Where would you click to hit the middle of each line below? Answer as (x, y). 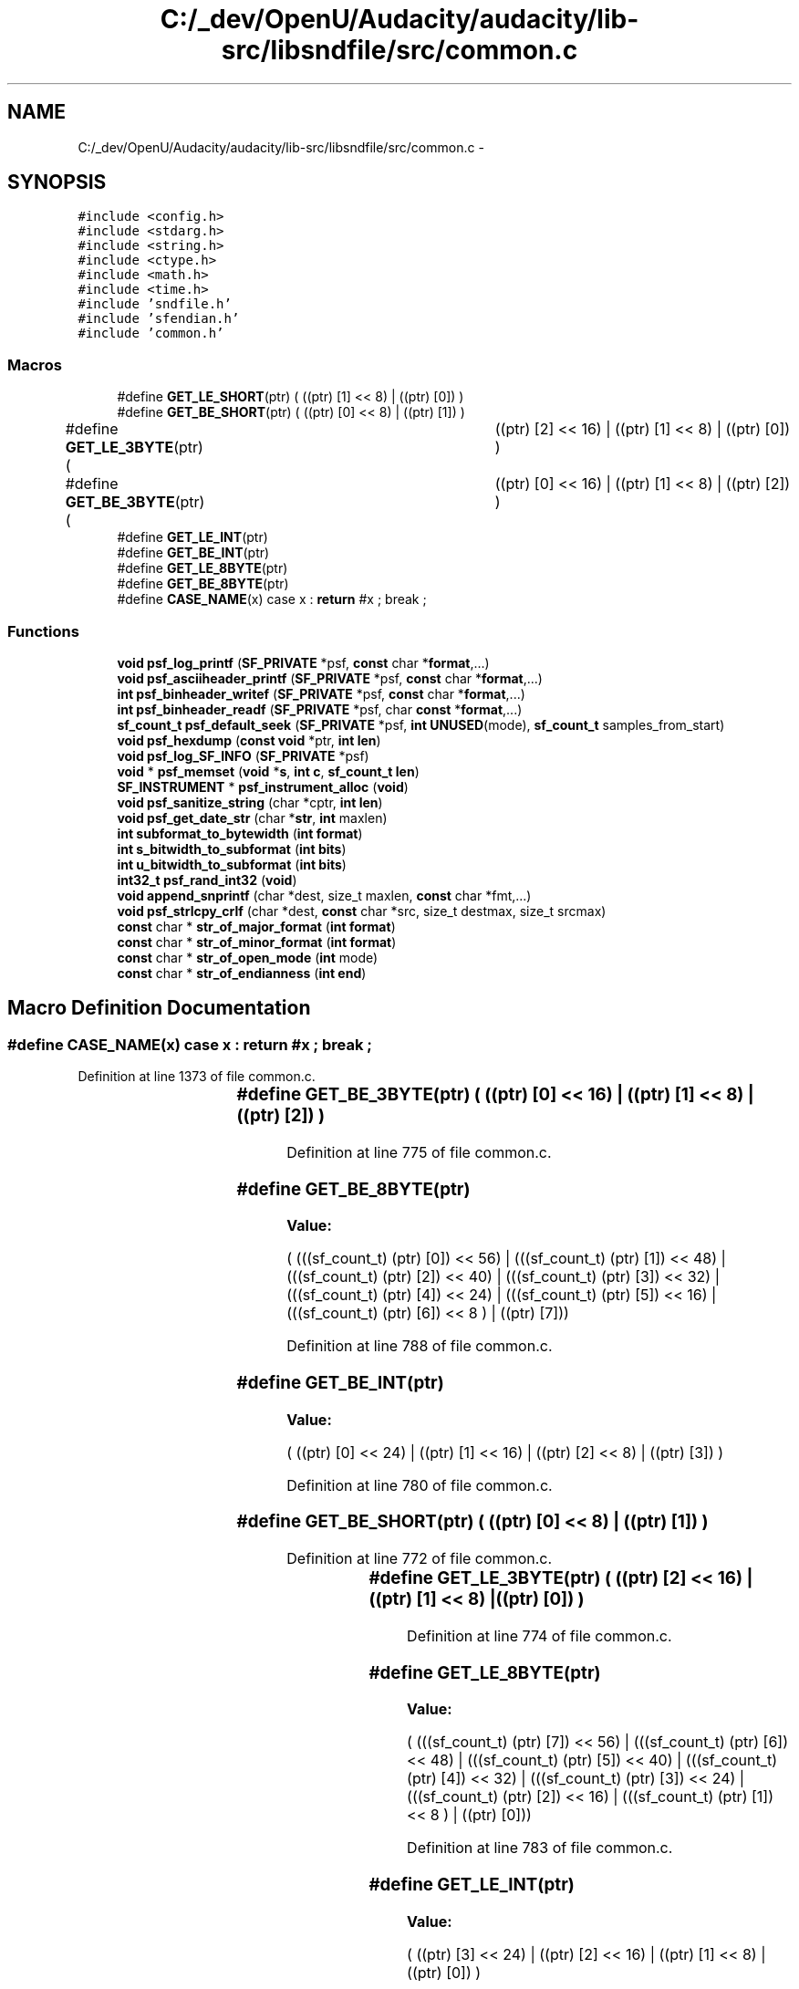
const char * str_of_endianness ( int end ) (242, 973)
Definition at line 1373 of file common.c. (197, 1077)
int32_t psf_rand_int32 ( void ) (207, 880)
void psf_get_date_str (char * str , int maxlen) (252, 817)
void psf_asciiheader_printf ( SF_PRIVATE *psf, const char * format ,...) (330, 678)
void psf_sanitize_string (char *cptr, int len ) (250, 802)
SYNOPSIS (57, 182)
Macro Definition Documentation (159, 1008)
